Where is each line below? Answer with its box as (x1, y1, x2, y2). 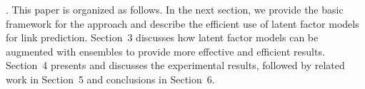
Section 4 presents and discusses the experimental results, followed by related (6, 58, 345, 73)
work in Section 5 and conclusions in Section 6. (6, 71, 215, 86)
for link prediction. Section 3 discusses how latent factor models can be (6, 30, 319, 45)
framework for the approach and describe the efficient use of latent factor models (6, 16, 359, 31)
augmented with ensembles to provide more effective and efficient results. (6, 43, 325, 58)
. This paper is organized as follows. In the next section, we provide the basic (6, 2, 344, 16)
